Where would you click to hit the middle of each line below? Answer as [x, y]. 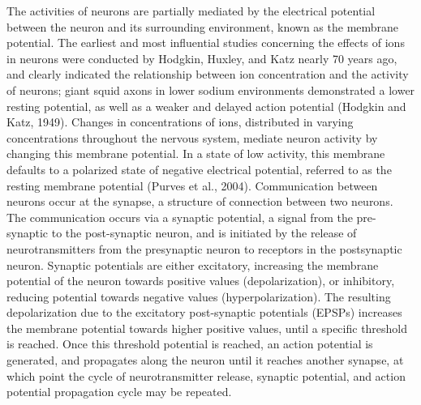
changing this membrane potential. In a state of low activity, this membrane [196, 153]
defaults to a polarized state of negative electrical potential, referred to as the [199, 169]
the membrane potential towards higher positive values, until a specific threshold [207, 328]
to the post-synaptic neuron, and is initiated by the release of [204, 233]
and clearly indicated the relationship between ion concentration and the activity [208, 74]
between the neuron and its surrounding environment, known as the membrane [203, 26]
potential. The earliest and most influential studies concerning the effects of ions [206, 43]
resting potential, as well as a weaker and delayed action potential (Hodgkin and [206, 106]
